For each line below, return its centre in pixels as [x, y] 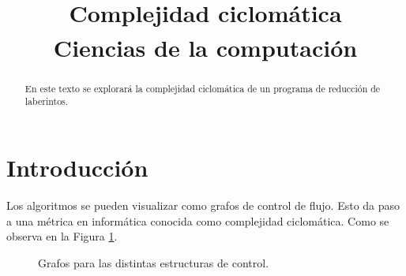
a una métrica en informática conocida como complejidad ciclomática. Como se [198, 220]
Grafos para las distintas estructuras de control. [154, 262]
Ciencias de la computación [205, 47]
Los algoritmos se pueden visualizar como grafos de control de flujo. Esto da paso [203, 205]
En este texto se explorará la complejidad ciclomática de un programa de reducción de [203, 88]
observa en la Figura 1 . [62, 236]
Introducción [77, 167]
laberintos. [47, 101]
